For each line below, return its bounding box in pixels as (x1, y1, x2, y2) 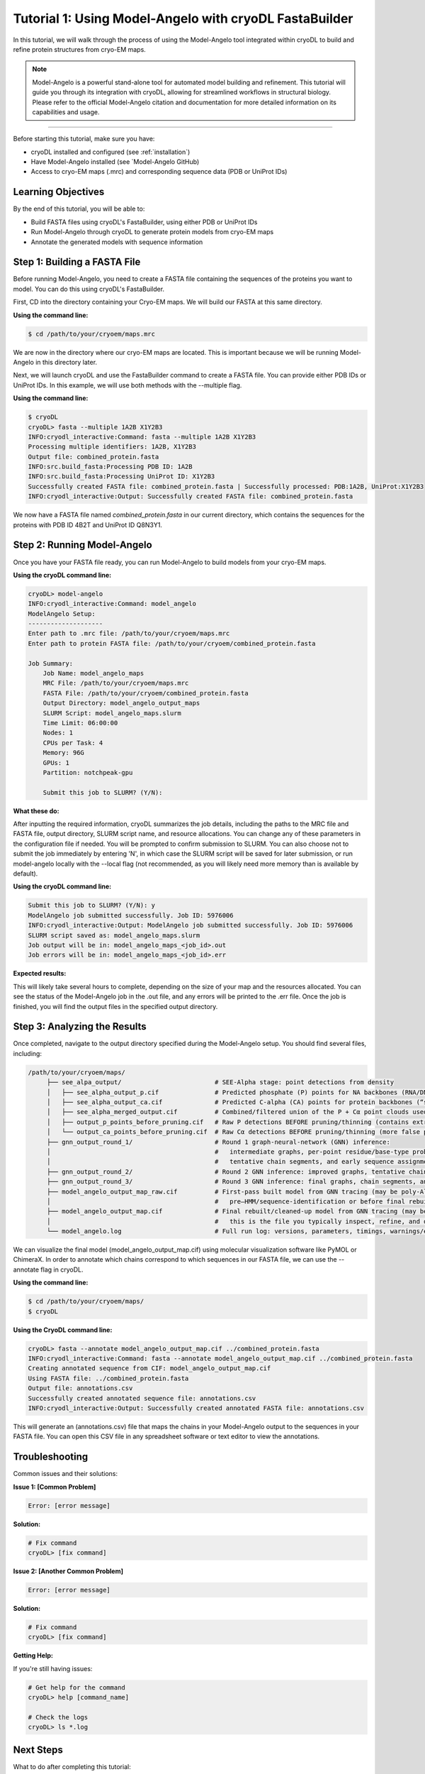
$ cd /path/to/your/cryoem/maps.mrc (28, 330, 156, 338)
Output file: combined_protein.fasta (28, 453, 159, 461)
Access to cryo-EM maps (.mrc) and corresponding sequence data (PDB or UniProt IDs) (30, 167, 288, 176)
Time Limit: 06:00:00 (42, 719, 118, 727)
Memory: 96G (42, 749, 85, 757)
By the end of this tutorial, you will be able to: (13, 204, 145, 213)
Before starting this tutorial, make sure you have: (13, 135, 155, 143)
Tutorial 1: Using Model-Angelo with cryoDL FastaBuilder (13, 11, 353, 26)
